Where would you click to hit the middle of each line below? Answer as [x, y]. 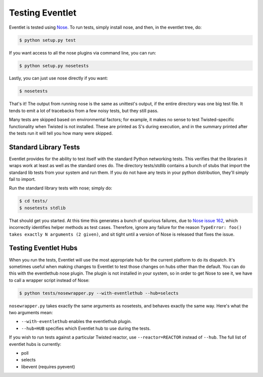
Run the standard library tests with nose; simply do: [61, 188]
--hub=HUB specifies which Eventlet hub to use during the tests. [86, 328]
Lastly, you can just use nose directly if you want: [58, 78]
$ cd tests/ [34, 201]
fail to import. [22, 179]
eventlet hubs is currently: [35, 344]
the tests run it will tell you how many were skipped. [61, 133]
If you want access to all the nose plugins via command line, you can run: [83, 53]
